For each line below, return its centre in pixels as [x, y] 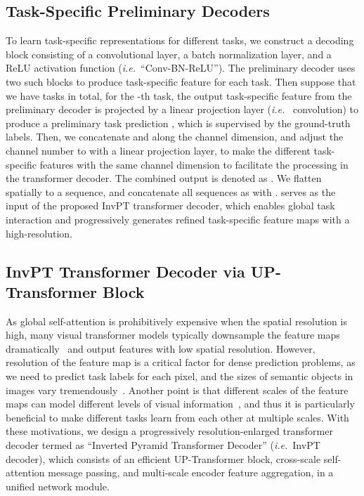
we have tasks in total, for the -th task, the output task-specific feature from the [179, 95]
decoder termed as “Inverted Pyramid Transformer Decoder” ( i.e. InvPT [163, 445]
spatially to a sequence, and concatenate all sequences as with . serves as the [171, 191]
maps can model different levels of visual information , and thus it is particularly [180, 404]
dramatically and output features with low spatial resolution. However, [161, 348]
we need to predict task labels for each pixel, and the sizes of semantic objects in [180, 376]
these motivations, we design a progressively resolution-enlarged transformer [169, 431]
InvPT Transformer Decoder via [125, 271]
